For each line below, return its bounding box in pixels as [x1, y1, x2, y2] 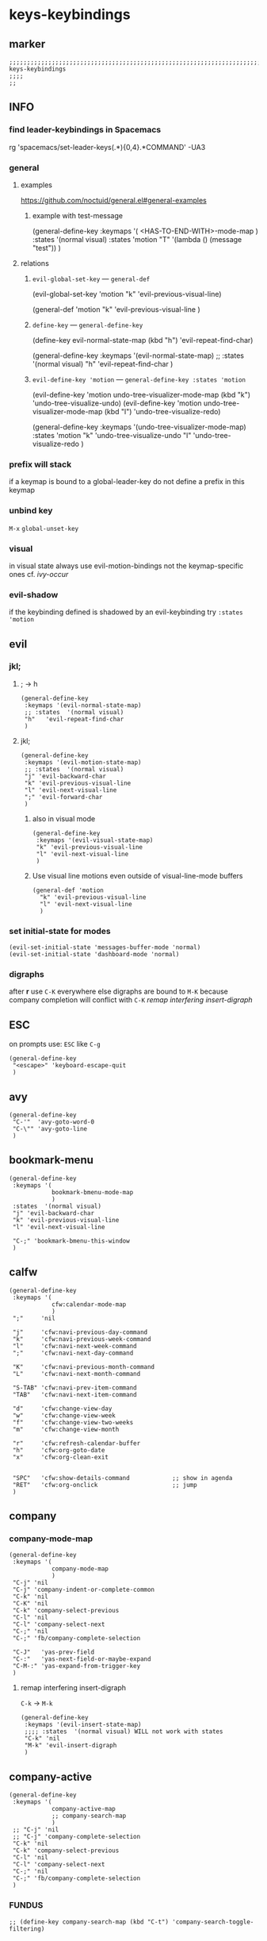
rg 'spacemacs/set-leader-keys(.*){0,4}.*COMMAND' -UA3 [9, 142, 206, 152]
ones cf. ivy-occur [9, 569, 69, 578]
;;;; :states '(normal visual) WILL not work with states [24, 1728, 223, 1735]
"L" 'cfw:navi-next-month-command [12, 1370, 141, 1378]
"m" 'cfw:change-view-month [12, 1425, 120, 1433]
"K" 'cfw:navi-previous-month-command [12, 1363, 155, 1370]
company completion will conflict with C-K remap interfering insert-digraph [9, 995, 253, 1005]
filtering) [9, 1924, 45, 1933]
